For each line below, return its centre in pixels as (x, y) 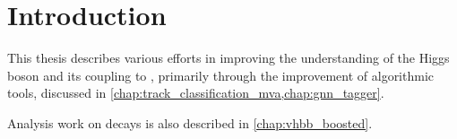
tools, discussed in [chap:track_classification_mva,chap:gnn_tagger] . (196, 93)
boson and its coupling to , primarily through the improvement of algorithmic (221, 75)
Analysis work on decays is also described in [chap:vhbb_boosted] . (190, 122)
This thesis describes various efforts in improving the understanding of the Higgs (228, 58)
